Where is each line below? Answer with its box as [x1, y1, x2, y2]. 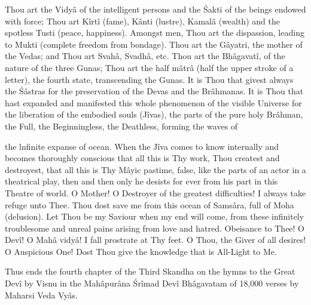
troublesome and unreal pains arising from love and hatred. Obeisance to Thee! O [5, 221, 305, 234]
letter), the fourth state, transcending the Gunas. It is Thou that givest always [5, 73, 294, 85]
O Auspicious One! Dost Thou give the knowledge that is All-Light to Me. [5, 245, 277, 257]
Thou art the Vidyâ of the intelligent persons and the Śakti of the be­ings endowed [5, 3, 306, 15]
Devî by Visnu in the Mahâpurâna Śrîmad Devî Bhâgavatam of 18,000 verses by [5, 277, 299, 289]
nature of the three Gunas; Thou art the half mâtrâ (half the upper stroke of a [5, 61, 294, 73]
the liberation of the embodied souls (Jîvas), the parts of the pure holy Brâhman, [5, 108, 303, 121]
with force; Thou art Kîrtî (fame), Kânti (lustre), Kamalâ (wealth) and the [5, 14, 280, 27]
